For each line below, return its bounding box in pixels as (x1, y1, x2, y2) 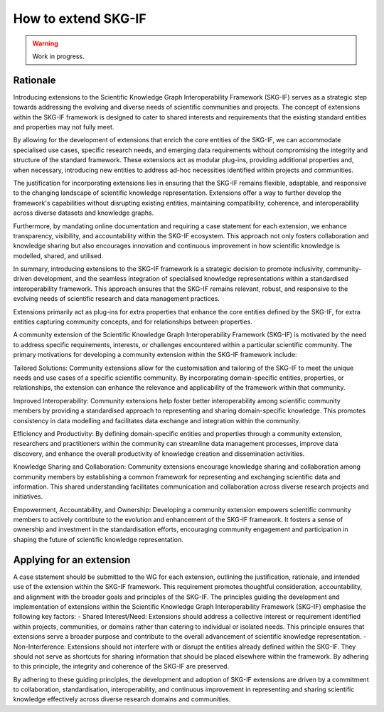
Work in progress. (32, 52, 85, 60)
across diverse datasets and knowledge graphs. (13, 208, 154, 217)
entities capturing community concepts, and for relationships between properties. (13, 317, 252, 326)
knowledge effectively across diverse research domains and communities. (13, 695, 231, 703)
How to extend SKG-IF (13, 11, 146, 26)
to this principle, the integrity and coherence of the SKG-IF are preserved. (13, 662, 230, 671)
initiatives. (13, 492, 43, 501)
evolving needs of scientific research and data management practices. (13, 294, 220, 303)
